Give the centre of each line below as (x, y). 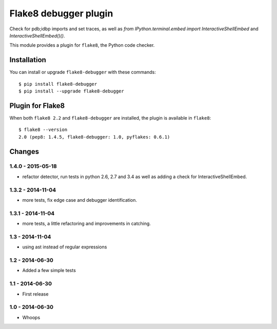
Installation (28, 60)
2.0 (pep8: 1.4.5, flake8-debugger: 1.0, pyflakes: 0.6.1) (94, 137)
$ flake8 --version (43, 130)
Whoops (31, 317)
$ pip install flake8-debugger (58, 84)
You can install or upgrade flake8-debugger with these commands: (83, 72)
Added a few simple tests (49, 270)
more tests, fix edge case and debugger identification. (80, 200)
